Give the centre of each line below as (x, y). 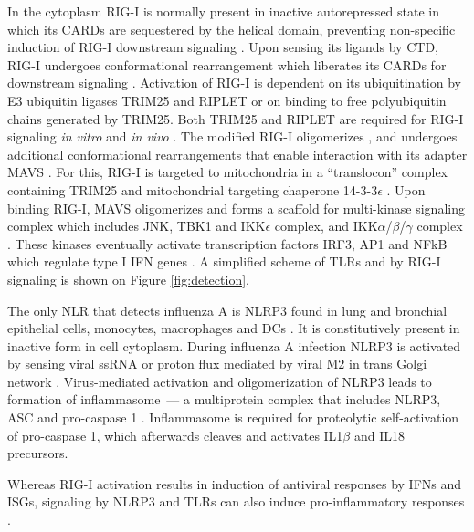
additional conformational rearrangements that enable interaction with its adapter (237, 154)
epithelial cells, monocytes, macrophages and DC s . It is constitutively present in (234, 328)
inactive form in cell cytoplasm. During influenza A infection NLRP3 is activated (234, 345)
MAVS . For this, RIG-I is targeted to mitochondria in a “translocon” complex (227, 172)
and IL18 (379, 435)
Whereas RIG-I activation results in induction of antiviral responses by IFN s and (235, 483)
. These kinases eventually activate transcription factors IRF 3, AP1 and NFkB (227, 243)
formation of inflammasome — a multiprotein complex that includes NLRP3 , (224, 399)
